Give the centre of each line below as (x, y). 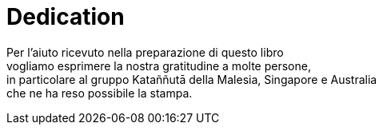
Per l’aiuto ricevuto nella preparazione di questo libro (145, 52)
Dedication (66, 17)
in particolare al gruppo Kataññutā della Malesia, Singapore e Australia (192, 79)
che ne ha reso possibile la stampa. (100, 93)
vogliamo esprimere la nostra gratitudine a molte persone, (159, 65)
